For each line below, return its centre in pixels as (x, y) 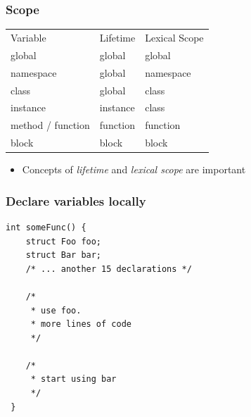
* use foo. (56, 310)
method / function (50, 125)
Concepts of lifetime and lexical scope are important (134, 169)
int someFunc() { (46, 227)
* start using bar (73, 379)
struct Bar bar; (64, 255)
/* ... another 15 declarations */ (109, 269)
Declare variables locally (76, 200)
